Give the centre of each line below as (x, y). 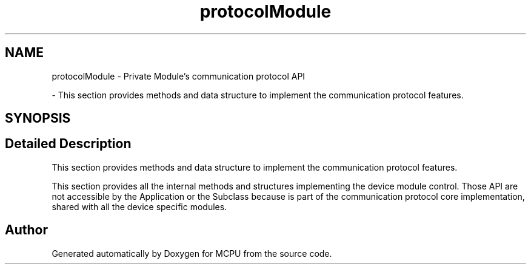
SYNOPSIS (38, 118)
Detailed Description (68, 144)
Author (26, 230)
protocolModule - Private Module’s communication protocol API (179, 76)
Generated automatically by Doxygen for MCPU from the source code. (192, 253)
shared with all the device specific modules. (139, 206)
